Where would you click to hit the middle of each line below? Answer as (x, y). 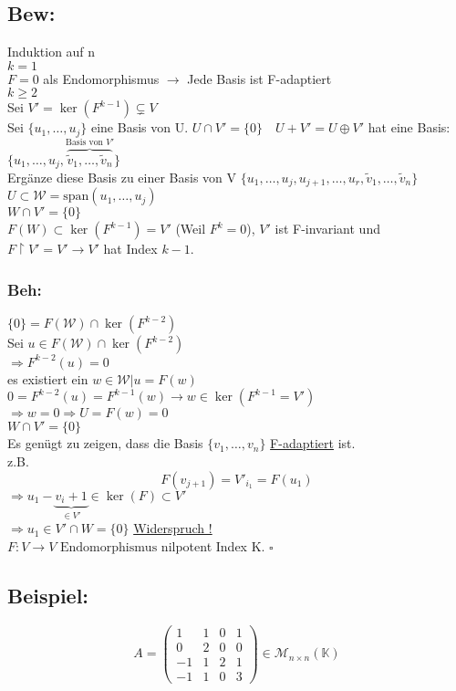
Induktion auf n (52, 52)
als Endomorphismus (101, 78)
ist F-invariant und (327, 229)
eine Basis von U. (140, 127)
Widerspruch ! (173, 528)
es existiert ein (48, 378)
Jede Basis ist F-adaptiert (259, 78)
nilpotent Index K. (213, 545)
